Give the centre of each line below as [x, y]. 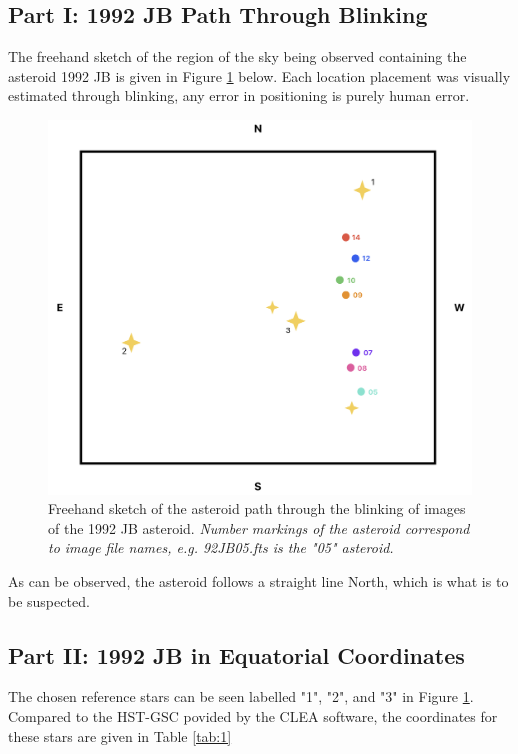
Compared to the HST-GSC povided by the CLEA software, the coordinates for [253, 716]
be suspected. [49, 600]
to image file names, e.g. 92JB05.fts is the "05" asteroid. [221, 547]
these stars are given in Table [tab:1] [120, 735]
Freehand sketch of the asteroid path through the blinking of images [257, 508]
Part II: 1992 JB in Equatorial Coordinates [236, 654]
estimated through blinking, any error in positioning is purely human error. [239, 95]
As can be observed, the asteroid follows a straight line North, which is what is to [258, 581]
